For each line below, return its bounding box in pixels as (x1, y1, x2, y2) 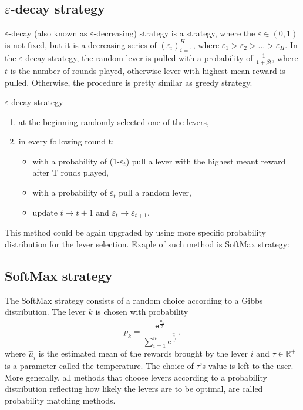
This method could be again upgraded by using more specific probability (5, 226, 266, 238)
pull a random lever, (119, 186, 191, 199)
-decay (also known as (8, 27, 87, 39)
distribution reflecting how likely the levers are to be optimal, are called (5, 382, 263, 395)
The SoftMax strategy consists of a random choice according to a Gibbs (5, 294, 263, 306)
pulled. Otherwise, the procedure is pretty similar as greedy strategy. (5, 76, 253, 88)
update (32, 206, 58, 218)
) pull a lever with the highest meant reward (126, 154, 286, 167)
